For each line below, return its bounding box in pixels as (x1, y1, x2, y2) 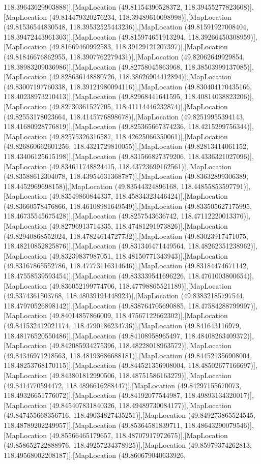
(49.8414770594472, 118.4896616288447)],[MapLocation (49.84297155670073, (4, 380, 241, 390)
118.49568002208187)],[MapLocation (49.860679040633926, (4, 449, 186, 460)
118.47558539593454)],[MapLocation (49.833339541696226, (4, 270, 186, 281)
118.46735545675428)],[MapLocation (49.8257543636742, (4, 210, 179, 221)
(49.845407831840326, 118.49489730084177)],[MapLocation (49, 399, 231, 410)
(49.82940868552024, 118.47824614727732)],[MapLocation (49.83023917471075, (4, 230, 248, 241)
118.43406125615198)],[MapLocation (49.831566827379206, (4, 150, 186, 161)
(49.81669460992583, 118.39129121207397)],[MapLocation (49, 41, 228, 52)
